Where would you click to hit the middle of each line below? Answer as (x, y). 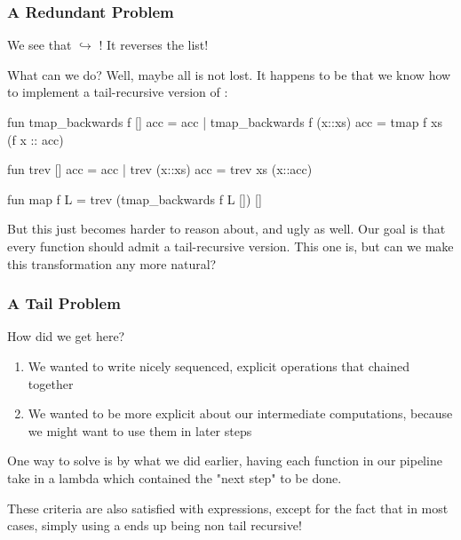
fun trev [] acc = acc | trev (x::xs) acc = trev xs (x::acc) (160, 169)
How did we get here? (66, 336)
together (51, 383)
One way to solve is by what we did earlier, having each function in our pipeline (225, 461)
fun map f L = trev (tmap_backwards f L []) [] (135, 199)
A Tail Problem (64, 303)
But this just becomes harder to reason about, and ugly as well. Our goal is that (227, 229)
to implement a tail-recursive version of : (118, 92)
